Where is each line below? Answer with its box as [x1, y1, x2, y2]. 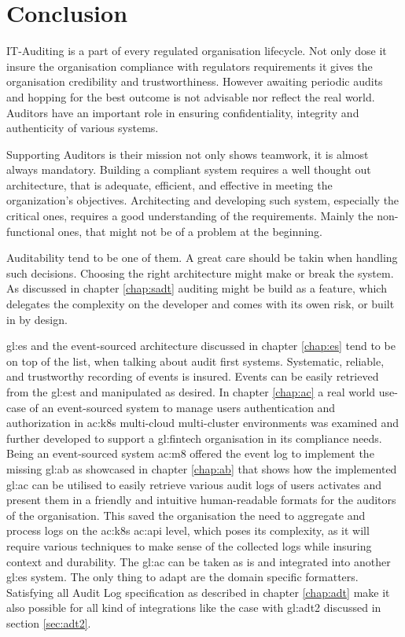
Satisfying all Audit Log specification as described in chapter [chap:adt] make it [6, 584, 390, 600]
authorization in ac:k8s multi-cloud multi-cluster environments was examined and [6, 414, 399, 431]
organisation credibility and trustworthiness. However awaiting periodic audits [6, 73, 383, 90]
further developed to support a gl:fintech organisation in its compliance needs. [6, 429, 382, 446]
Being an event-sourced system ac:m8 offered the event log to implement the [6, 445, 374, 462]
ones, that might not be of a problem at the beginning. [57, 223, 322, 239]
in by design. [6, 311, 68, 327]
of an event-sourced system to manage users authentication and [29, 399, 336, 415]
